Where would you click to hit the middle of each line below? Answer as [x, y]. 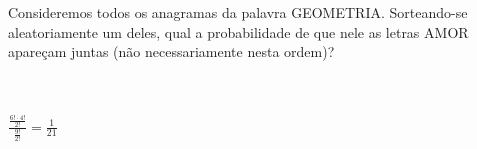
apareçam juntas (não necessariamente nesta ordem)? [171, 51]
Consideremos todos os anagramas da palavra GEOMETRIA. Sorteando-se [238, 12]
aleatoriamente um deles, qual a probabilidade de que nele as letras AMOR [238, 31]
